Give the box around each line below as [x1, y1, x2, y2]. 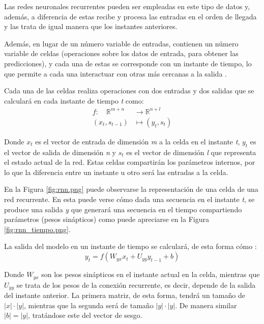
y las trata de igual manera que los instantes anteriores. [4, 21, 178, 32]
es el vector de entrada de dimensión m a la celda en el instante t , [35, 136, 240, 146]
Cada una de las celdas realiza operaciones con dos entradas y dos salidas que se [4, 85, 254, 96]
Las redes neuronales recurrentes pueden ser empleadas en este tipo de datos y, [4, 1, 250, 11]
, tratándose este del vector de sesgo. [28, 310, 142, 320]
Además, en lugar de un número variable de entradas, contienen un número [4, 38, 239, 48]
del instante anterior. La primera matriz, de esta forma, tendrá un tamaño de [4, 289, 245, 300]
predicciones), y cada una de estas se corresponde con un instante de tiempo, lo [4, 58, 252, 68]
